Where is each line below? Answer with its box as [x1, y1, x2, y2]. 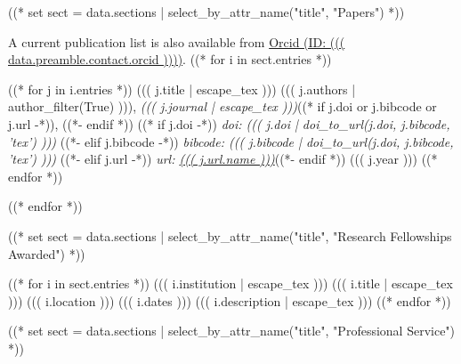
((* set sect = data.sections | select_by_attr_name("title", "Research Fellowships [8, 226, 452, 245]
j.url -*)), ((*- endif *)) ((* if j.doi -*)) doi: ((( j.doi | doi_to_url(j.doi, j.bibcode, [8, 114, 450, 133]
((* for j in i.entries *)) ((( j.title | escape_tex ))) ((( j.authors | [8, 79, 356, 98]
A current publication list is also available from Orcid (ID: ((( [8, 32, 345, 51]
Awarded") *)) [8, 244, 85, 263]
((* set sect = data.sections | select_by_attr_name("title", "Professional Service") [8, 321, 456, 340]
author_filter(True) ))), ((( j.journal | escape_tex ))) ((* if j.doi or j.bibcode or [8, 97, 437, 116]
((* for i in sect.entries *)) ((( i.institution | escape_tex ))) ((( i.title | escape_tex [8, 274, 453, 293]
